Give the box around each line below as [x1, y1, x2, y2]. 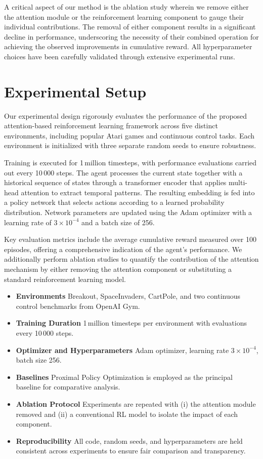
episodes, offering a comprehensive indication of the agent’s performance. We [4, 243, 242, 254]
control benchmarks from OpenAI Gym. [16, 300, 140, 311]
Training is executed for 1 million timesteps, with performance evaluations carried [4, 157, 257, 168]
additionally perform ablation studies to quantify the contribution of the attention [4, 254, 259, 264]
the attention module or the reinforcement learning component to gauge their [4, 11, 244, 22]
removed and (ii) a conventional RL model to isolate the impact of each [16, 408, 238, 419]
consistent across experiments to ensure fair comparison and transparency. [16, 445, 246, 456]
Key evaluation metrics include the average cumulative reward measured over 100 [4, 234, 256, 244]
